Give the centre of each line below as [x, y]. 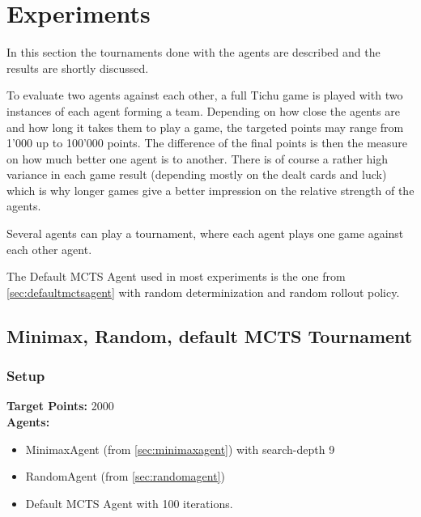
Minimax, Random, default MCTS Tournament [210, 335]
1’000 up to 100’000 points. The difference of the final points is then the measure [207, 143]
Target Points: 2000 [60, 406]
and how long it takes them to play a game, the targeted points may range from [205, 127]
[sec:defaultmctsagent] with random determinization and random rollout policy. [203, 292]
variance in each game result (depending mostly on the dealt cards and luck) [197, 174]
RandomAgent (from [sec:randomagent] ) [125, 476]
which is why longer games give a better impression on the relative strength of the [210, 190]
